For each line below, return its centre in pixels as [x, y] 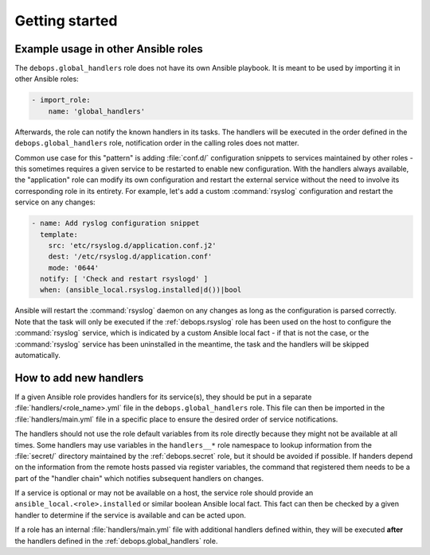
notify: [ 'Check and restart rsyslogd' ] [124, 279]
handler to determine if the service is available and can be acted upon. [131, 515]
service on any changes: [55, 202]
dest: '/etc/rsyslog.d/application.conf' [130, 257]
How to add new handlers [79, 378]
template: [59, 234]
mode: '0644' [74, 268]
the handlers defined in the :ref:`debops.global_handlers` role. [116, 541]
